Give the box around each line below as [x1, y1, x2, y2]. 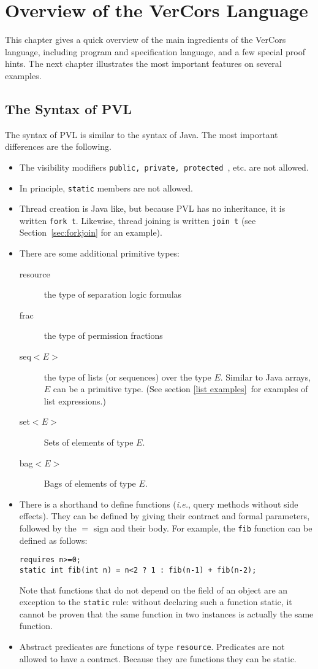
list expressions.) [44, 394, 106, 407]
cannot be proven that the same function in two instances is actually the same [19, 607, 314, 620]
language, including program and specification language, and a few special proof [5, 45, 305, 58]
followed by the [19, 521, 77, 534]
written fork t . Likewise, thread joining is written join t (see [19, 214, 256, 226]
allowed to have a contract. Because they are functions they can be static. [19, 652, 297, 665]
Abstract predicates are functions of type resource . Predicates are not [19, 640, 285, 652]
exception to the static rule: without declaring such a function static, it [19, 595, 292, 608]
